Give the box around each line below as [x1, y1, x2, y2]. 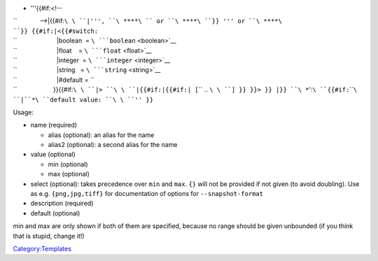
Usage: [13, 108, 34, 116]
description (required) [30, 199, 94, 208]
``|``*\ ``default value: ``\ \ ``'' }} [13, 95, 154, 104]
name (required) [30, 121, 77, 129]
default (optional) [30, 209, 80, 217]
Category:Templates [13, 244, 71, 253]
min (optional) [48, 160, 88, 168]
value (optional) [30, 150, 76, 159]
